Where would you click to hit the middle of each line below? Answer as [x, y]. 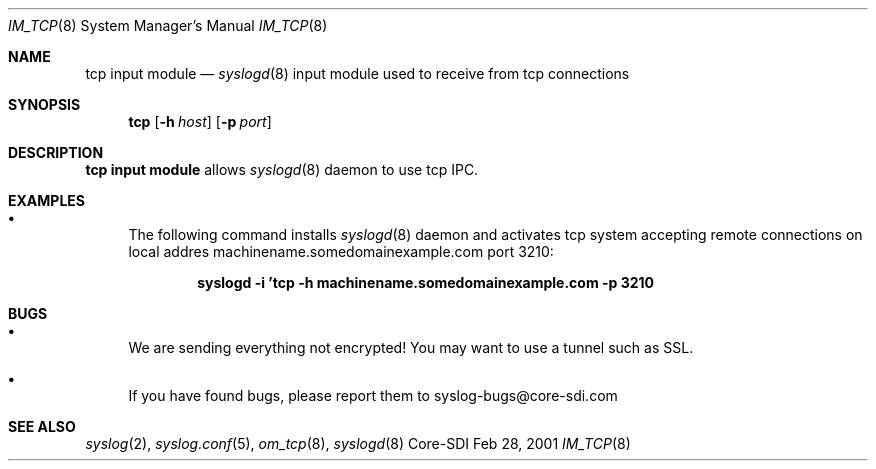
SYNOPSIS [44, 104]
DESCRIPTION [56, 152]
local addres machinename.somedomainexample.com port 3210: [341, 251]
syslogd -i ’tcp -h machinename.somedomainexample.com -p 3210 [426, 282]
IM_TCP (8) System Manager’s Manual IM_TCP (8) [168, 25]
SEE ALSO [42, 426]
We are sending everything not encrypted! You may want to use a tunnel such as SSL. [411, 347]
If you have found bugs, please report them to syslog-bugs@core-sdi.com [373, 395]
